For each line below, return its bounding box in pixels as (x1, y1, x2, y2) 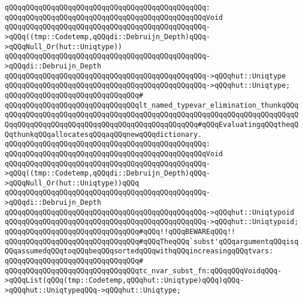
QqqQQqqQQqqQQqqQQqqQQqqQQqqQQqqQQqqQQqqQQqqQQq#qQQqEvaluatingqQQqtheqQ (5, 120, 299, 129)
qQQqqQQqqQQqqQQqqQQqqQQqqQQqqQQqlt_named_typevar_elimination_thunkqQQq (5, 101, 299, 109)
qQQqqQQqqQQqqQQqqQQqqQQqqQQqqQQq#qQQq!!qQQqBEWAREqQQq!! (5, 228, 236, 236)
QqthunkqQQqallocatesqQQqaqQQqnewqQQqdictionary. (5, 130, 202, 139)
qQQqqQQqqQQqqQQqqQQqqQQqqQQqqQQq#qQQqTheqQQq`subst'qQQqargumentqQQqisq (5, 237, 299, 246)
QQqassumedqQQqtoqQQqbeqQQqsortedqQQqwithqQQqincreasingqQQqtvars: (5, 247, 274, 256)
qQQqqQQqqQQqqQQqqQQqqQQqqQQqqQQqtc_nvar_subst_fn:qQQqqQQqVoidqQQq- (5, 266, 282, 275)
